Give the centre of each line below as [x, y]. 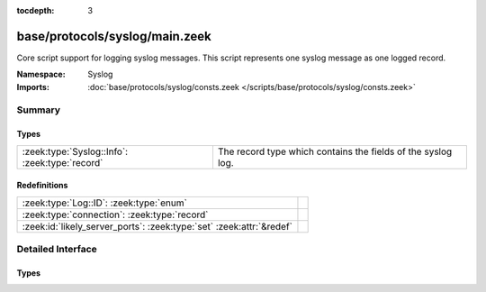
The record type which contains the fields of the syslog [335, 151]
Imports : [33, 87]
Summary [39, 110]
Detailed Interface [57, 250]
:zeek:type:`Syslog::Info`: [75, 151]
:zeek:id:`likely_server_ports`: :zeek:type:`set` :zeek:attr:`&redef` [157, 226]
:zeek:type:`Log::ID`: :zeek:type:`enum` [105, 203]
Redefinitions [42, 186]
